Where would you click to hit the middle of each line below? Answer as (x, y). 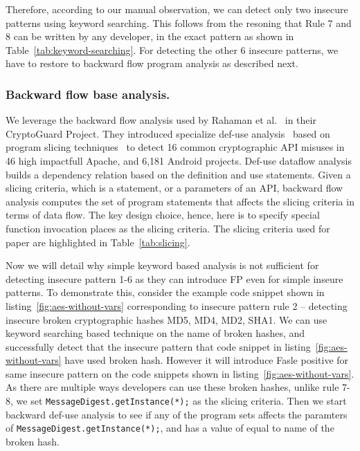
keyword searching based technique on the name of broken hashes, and (155, 333)
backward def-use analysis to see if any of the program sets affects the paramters (177, 414)
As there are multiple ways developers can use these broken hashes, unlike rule (172, 387)
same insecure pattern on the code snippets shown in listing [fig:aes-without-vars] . (180, 373)
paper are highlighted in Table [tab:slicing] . (98, 242)
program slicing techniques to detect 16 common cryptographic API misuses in (175, 147)
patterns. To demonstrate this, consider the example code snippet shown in (165, 292)
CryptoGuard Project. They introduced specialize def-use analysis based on (168, 133)
